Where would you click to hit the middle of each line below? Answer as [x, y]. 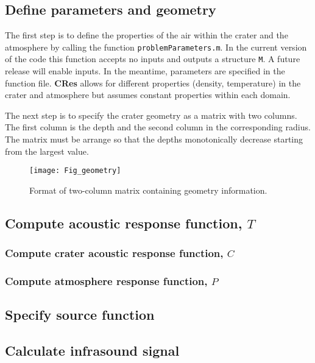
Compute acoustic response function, [124, 223]
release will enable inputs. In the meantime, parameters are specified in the [145, 71]
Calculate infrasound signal [92, 351]
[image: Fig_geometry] [75, 171]
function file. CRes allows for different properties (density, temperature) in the [153, 83]
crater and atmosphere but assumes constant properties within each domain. [148, 95]
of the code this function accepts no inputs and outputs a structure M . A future [153, 59]
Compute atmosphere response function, [106, 281]
